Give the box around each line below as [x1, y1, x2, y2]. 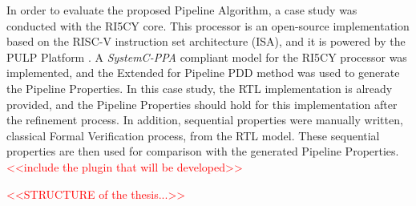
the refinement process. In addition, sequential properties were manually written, [6, 111, 403, 128]
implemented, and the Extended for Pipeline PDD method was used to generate [6, 64, 400, 81]
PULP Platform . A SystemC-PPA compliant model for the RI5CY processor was [6, 48, 407, 65]
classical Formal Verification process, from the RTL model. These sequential [6, 127, 380, 143]
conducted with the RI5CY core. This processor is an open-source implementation [6, 17, 410, 34]
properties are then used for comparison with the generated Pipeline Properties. [6, 143, 399, 160]
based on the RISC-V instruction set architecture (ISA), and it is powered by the [6, 33, 406, 50]
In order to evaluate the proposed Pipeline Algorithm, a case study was [6, 2, 357, 18]
